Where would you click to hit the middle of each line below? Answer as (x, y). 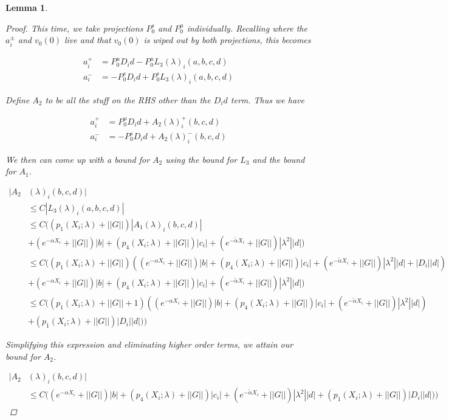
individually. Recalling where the (247, 28)
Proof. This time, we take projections (74, 28)
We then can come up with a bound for (78, 159)
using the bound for (201, 159)
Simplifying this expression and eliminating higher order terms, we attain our (149, 344)
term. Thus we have (267, 99)
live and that (87, 40)
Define (18, 99)
